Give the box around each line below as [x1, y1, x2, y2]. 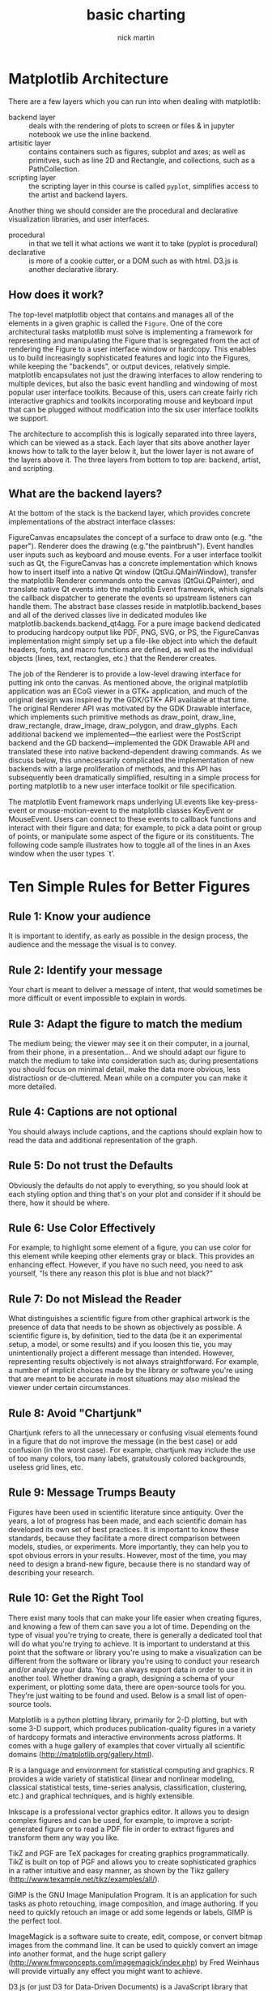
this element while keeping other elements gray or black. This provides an [8, 1251, 255, 1261]
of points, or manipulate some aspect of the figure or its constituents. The [8, 831, 255, 841]
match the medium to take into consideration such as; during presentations [8, 1056, 259, 1065]
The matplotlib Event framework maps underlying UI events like [8, 797, 220, 807]
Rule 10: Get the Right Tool [8, 1592, 144, 1605]
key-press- [221, 797, 258, 807]
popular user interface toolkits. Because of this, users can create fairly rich [8, 387, 258, 397]
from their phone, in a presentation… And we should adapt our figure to [8, 1047, 246, 1056]
